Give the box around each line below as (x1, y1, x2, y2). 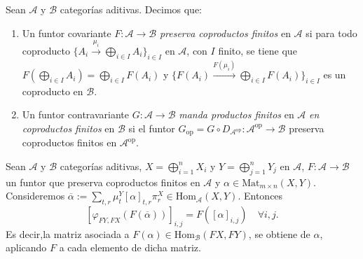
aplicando (6, 240, 47, 255)
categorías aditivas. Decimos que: (60, 2, 203, 16)
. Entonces (238, 188, 283, 203)
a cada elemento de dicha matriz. (59, 240, 201, 255)
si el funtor (128, 120, 175, 135)
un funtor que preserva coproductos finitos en (6, 174, 200, 189)
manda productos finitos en (179, 107, 294, 122)
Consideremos (6, 188, 65, 203)
